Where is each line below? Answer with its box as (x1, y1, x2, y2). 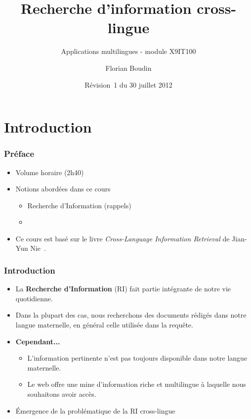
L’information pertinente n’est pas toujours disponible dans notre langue (27, 353, 248, 363)
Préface (4, 147, 35, 160)
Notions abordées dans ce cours (15, 184, 111, 194)
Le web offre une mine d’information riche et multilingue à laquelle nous (27, 379, 246, 389)
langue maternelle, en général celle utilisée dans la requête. (15, 320, 193, 330)
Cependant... (15, 336, 60, 346)
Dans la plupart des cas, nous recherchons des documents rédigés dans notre (15, 310, 247, 320)
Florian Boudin (105, 62, 152, 73)
